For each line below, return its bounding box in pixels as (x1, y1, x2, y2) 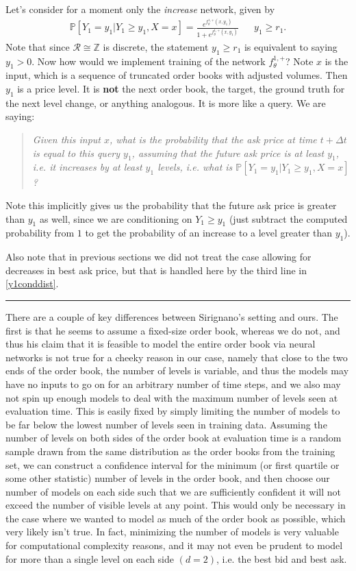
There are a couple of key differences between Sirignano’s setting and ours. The (5, 309, 338, 324)
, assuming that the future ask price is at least (131, 145, 325, 160)
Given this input (32, 132, 101, 147)
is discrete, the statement (103, 39, 209, 53)
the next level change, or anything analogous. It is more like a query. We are (5, 95, 326, 110)
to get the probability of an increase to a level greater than (85, 226, 333, 240)
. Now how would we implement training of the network (31, 53, 266, 68)
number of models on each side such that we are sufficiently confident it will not (5, 484, 341, 498)
